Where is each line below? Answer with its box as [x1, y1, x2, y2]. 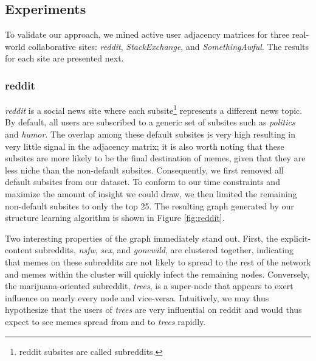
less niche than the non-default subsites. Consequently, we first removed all [5, 163, 284, 176]
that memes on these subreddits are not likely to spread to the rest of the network [5, 255, 311, 268]
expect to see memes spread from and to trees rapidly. [5, 315, 206, 328]
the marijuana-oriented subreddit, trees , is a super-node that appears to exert [5, 279, 294, 292]
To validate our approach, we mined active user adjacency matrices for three [5, 28, 290, 41]
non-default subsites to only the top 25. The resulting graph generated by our [5, 199, 294, 212]
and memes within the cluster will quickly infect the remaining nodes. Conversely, [5, 267, 309, 280]
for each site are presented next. [5, 52, 124, 65]
